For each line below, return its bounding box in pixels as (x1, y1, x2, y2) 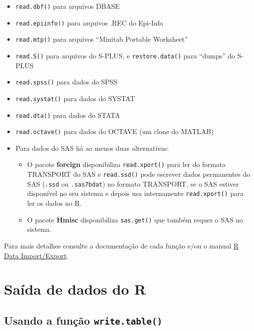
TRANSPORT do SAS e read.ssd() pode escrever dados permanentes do (27, 169, 250, 179)
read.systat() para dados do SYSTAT (15, 93, 135, 103)
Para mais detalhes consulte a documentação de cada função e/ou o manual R (4, 240, 239, 250)
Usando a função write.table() (4, 312, 163, 328)
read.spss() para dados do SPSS (15, 77, 118, 87)
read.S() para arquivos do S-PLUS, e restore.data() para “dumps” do (15, 50, 235, 60)
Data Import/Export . (4, 250, 69, 260)
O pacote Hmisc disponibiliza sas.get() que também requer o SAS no (27, 214, 243, 224)
